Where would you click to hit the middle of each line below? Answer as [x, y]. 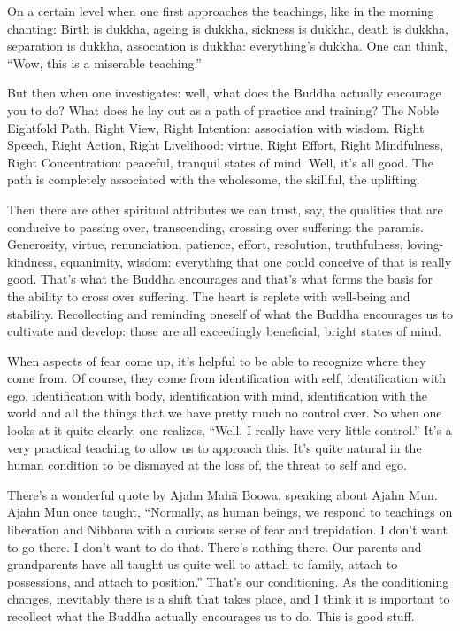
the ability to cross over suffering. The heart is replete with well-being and [209, 296]
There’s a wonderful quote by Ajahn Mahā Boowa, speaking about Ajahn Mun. [222, 494]
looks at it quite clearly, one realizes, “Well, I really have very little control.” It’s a [230, 430]
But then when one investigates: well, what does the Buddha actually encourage [224, 93]
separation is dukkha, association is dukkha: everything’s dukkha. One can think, [228, 46]
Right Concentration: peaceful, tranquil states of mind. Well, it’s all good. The [220, 162]
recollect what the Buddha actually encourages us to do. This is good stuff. [211, 616]
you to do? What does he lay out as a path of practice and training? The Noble [223, 109]
